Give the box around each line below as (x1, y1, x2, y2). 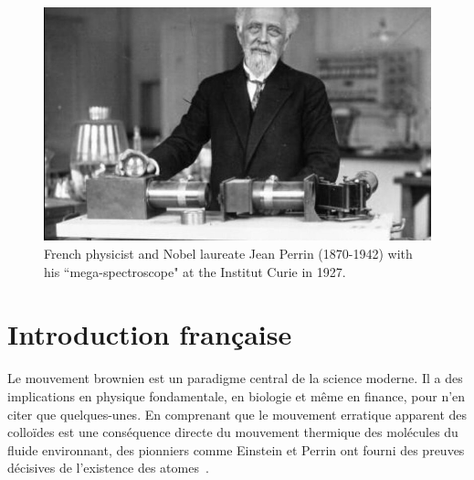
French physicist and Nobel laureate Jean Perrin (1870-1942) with (44, 244, 413, 263)
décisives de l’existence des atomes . (7, 458, 209, 477)
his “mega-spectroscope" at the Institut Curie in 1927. (44, 261, 346, 281)
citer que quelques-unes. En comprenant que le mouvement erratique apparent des (7, 404, 468, 423)
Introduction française (7, 315, 292, 353)
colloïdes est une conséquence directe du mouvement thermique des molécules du (7, 422, 458, 442)
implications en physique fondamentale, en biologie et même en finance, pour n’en (7, 386, 466, 405)
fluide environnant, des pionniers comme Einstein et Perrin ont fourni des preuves (7, 440, 465, 459)
